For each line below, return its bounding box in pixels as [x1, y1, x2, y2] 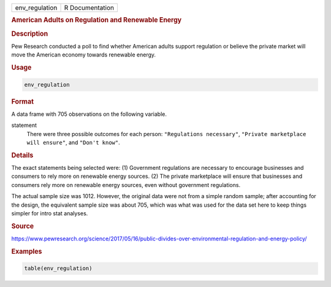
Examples [11, 247, 42, 256]
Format [11, 97, 34, 105]
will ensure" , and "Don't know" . [26, 139, 120, 146]
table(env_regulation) [24, 265, 93, 272]
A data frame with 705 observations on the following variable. [11, 110, 167, 118]
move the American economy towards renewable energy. [11, 51, 156, 58]
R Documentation [64, 4, 115, 12]
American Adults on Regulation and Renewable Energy [11, 16, 182, 25]
